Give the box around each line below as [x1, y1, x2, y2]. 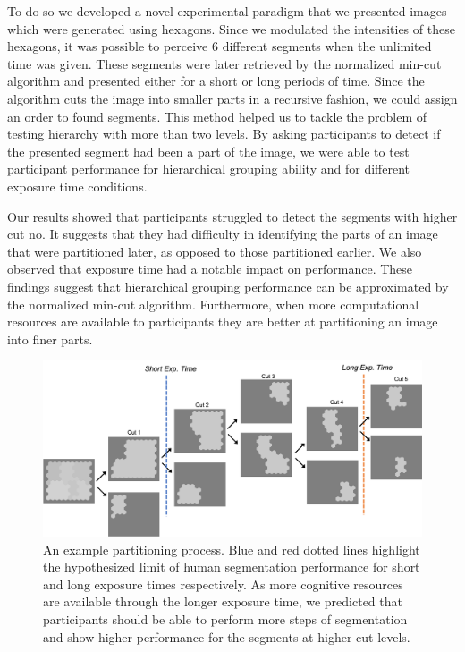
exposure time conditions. [7, 176, 148, 195]
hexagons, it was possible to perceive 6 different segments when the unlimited [7, 37, 432, 55]
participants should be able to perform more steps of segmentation [43, 609, 408, 628]
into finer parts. [7, 329, 93, 348]
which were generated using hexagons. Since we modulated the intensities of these [7, 19, 455, 38]
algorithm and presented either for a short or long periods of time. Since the [7, 72, 425, 90]
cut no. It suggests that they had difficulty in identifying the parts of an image [7, 224, 438, 243]
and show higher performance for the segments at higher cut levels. [43, 627, 410, 646]
